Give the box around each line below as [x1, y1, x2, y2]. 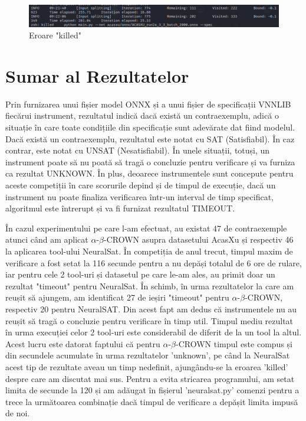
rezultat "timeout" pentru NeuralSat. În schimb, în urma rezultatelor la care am [5, 279, 294, 292]
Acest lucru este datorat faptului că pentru [5, 337, 160, 350]
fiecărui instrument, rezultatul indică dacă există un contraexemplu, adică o [5, 109, 279, 122]
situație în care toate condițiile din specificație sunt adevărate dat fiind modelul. [5, 121, 295, 133]
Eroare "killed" [29, 29, 81, 41]
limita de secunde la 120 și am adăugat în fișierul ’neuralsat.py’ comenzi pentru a [5, 384, 300, 396]
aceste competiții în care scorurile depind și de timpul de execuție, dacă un [5, 179, 276, 191]
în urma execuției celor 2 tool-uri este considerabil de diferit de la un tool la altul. [5, 326, 302, 338]
